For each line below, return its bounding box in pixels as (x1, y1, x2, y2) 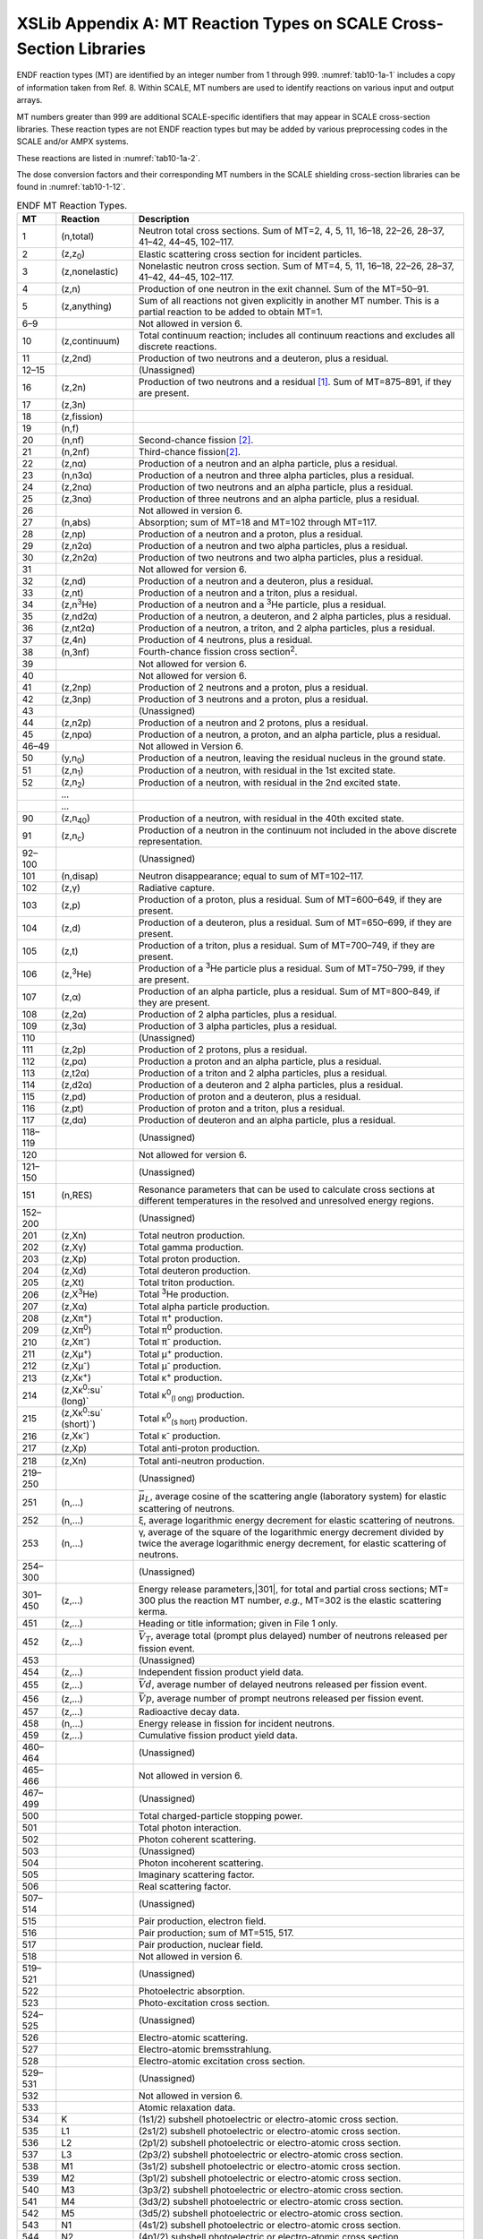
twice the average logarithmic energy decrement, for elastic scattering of (138, 1537, 447, 1549)
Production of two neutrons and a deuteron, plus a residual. (138, 352, 389, 365)
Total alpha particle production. (138, 1300, 270, 1312)
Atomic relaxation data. (138, 2101, 236, 2114)
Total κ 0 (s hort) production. (138, 1411, 248, 1427)
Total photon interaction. (138, 1821, 241, 1833)
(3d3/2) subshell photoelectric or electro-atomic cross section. (138, 2195, 403, 2208)
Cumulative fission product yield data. (138, 1729, 299, 1741)
